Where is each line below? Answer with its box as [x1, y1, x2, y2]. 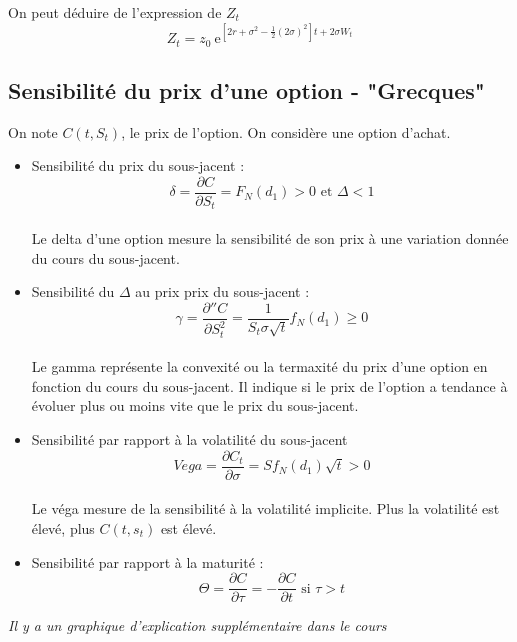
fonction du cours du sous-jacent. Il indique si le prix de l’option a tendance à [31, 375, 508, 396]
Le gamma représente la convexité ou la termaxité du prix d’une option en [31, 356, 488, 377]
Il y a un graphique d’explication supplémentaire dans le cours [8, 615, 387, 636]
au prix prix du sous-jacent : [135, 281, 310, 302]
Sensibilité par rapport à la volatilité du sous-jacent [31, 429, 348, 450]
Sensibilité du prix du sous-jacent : [31, 155, 245, 176]
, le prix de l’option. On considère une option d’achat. [121, 121, 451, 142]
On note [8, 121, 58, 142]
